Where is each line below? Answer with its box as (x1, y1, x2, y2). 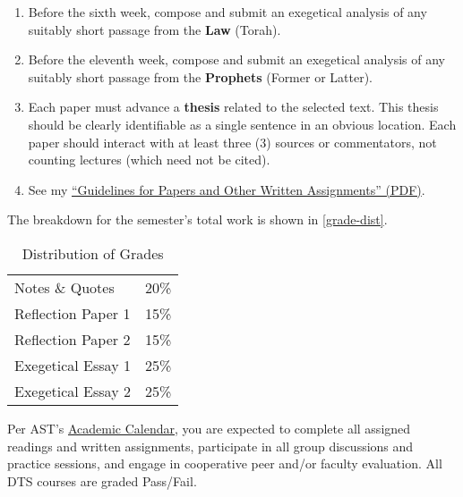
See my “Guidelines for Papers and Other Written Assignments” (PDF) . (28, 180, 425, 198)
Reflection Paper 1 (14, 302, 131, 324)
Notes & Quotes (14, 276, 115, 298)
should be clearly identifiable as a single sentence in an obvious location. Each (28, 114, 457, 133)
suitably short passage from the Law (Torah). (28, 20, 281, 38)
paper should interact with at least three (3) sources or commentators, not (28, 132, 437, 151)
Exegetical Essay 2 (14, 380, 131, 401)
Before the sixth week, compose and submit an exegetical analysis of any (28, 3, 427, 21)
